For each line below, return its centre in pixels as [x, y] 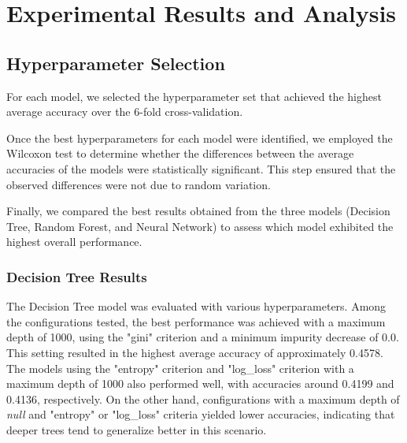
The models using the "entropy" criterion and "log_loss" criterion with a [180, 368]
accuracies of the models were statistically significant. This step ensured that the [201, 168]
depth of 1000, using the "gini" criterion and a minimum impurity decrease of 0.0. [203, 337]
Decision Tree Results [77, 276]
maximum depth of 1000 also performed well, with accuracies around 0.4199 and [200, 383]
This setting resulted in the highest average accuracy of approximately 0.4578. [195, 352]
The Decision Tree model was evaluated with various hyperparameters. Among [196, 306]
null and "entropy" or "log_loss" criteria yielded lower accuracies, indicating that [201, 414]
